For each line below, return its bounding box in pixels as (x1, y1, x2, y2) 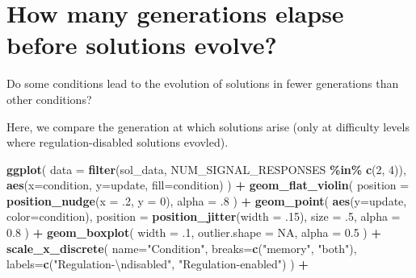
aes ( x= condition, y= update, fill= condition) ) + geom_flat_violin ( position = (6, 176, 410, 193)
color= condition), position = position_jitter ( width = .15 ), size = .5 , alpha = (6, 208, 401, 225)
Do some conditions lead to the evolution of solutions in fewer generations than (6, 75, 399, 92)
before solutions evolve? (6, 28, 277, 61)
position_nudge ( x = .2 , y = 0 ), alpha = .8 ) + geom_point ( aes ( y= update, (6, 192, 407, 209)
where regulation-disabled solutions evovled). (6, 134, 229, 151)
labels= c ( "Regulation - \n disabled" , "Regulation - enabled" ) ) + (6, 255, 309, 272)
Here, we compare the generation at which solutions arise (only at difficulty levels (6, 118, 410, 135)
